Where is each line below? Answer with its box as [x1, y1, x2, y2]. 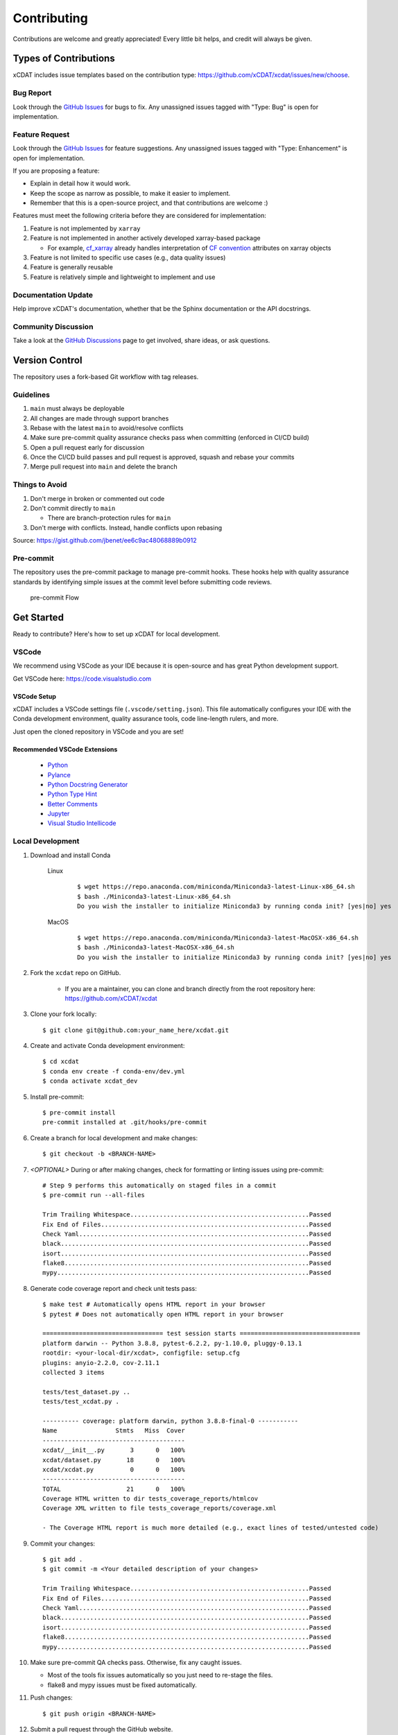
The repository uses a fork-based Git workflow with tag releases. [12, 373, 199, 381]
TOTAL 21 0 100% [42, 1485, 185, 1493]
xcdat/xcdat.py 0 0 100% [42, 1465, 185, 1473]
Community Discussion [12, 321, 94, 331]
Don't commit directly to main [30, 504, 116, 513]
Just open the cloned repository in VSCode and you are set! [12, 727, 184, 736]
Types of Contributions [12, 53, 115, 65]
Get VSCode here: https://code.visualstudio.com [12, 674, 152, 683]
